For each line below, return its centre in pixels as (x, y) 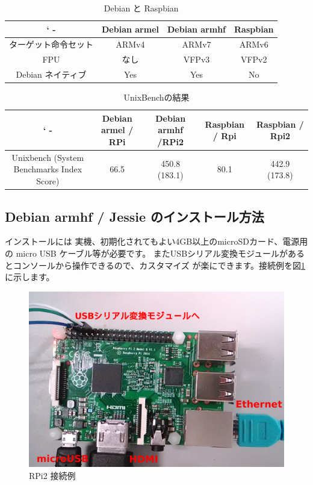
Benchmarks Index (48, 169)
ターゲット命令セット (51, 44)
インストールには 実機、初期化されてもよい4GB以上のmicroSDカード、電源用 (156, 241)
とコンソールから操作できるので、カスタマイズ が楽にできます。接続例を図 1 (155, 265)
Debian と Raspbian (141, 8)
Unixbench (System (48, 157)
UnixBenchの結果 (156, 97)
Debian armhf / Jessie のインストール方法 (135, 216)
